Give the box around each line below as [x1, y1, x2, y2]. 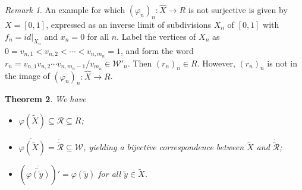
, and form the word [120, 44, 194, 56]
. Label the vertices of [117, 30, 196, 42]
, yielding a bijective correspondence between [83, 141, 244, 153]
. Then [127, 56, 152, 69]
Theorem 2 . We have [5, 93, 86, 105]
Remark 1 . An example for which [5, 4, 125, 16]
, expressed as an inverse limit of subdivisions [46, 18, 212, 31]
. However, [197, 56, 235, 69]
